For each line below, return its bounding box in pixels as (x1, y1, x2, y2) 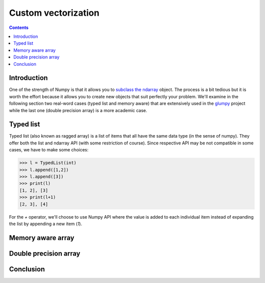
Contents (9, 25, 29, 30)
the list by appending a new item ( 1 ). (9, 221, 82, 226)
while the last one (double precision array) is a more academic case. (9, 107, 147, 113)
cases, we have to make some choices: (9, 147, 89, 153)
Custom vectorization (9, 7, 100, 18)
